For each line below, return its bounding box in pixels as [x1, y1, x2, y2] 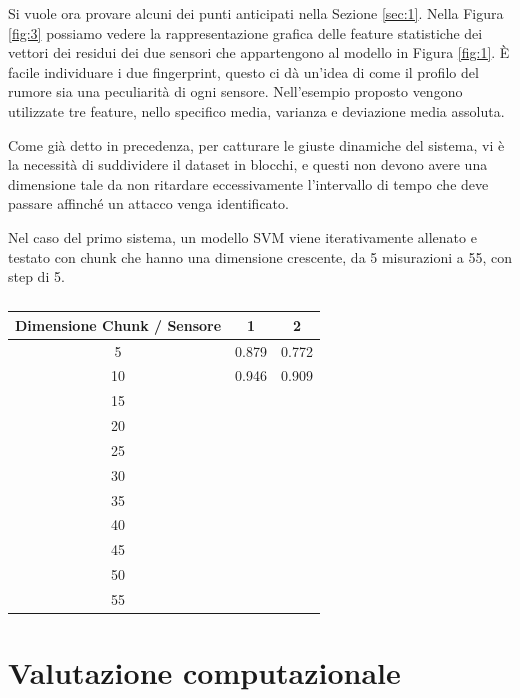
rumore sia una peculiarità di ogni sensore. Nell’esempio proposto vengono [8, 81, 463, 102]
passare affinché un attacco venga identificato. [8, 193, 289, 214]
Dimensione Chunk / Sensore [15, 314, 222, 335]
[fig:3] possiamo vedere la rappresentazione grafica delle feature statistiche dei [8, 22, 483, 43]
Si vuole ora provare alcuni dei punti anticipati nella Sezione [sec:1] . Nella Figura [8, 3, 504, 23]
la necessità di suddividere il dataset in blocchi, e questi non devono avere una [8, 154, 488, 175]
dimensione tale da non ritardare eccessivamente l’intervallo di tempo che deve [8, 173, 489, 194]
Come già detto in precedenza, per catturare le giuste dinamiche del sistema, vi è [8, 134, 505, 155]
